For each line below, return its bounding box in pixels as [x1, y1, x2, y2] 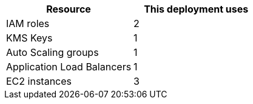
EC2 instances [6, 75, 72, 87]
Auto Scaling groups [6, 46, 99, 58]
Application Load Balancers [6, 61, 132, 73]
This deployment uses [144, 3, 249, 15]
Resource [46, 3, 91, 15]
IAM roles [6, 17, 50, 29]
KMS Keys [6, 32, 53, 44]
